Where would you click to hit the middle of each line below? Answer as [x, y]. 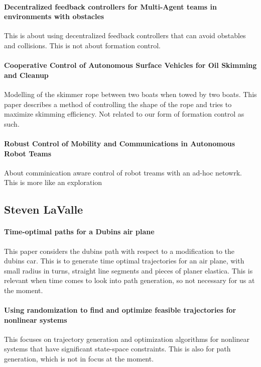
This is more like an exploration [53, 182]
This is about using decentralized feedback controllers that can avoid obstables [125, 35]
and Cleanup [26, 75]
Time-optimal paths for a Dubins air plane [79, 232]
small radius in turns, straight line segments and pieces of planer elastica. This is [128, 270]
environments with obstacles [54, 16]
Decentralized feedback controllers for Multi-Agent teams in [110, 6]
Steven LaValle [44, 209]
